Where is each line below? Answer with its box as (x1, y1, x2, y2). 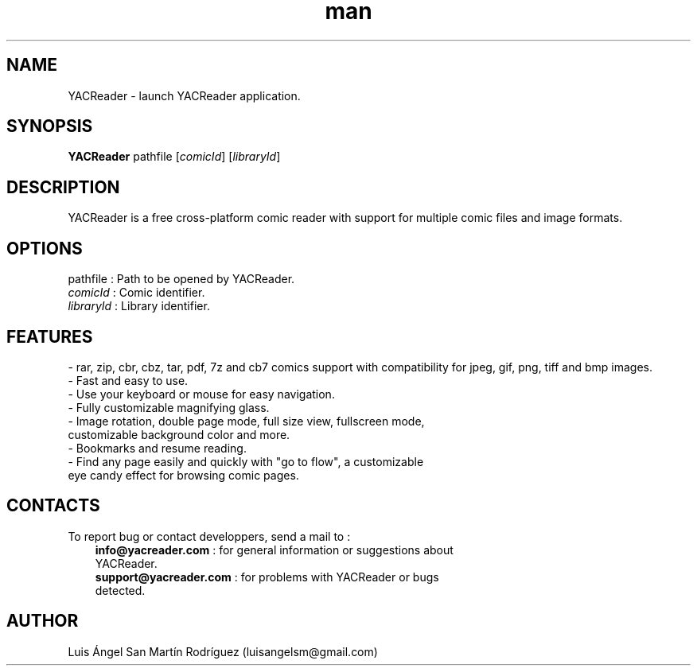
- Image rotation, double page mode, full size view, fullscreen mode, (68, 414, 425, 428)
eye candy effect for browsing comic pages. (68, 468, 299, 482)
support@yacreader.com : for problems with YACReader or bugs (95, 569, 439, 584)
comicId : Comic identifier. (68, 286, 205, 300)
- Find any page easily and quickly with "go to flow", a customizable (68, 454, 424, 468)
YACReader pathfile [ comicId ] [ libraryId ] (68, 150, 281, 164)
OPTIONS (6, 238, 83, 258)
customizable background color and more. (68, 427, 290, 441)
